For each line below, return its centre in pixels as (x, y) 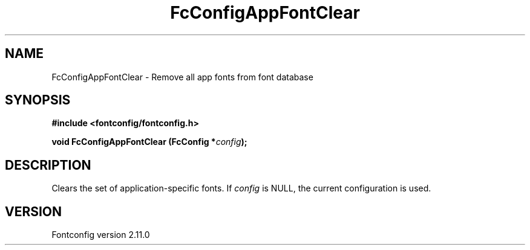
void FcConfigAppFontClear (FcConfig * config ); (149, 142)
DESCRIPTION (48, 165)
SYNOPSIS (38, 100)
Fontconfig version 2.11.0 (101, 235)
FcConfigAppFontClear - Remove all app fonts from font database (182, 77)
